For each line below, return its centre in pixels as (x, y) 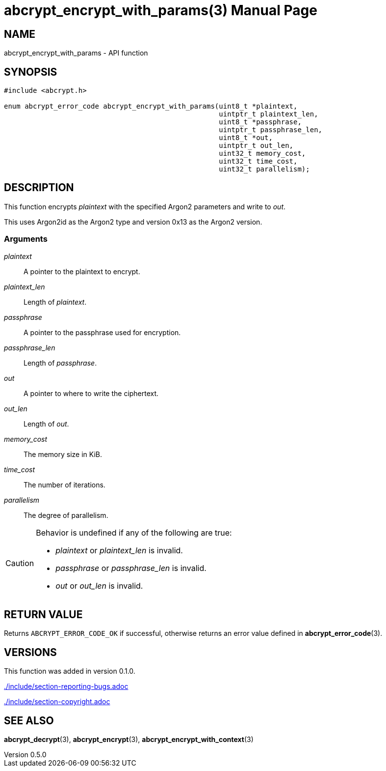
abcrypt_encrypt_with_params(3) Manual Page (161, 10)
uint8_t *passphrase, (260, 122)
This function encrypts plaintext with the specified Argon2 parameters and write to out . (145, 206)
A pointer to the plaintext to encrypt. (82, 271)
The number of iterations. (64, 485)
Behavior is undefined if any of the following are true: (134, 532)
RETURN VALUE (43, 615)
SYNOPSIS (31, 72)
